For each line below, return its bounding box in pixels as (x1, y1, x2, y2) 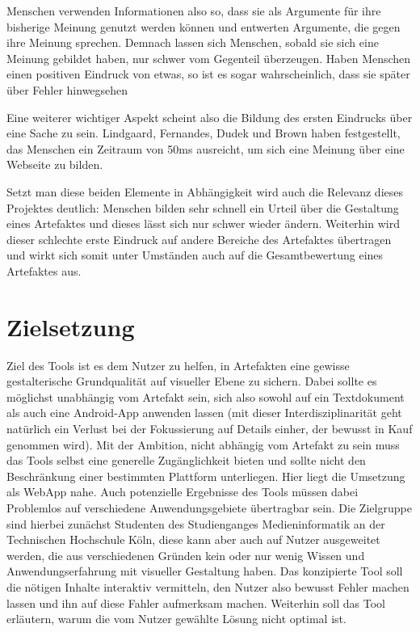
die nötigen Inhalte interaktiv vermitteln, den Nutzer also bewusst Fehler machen (6, 578, 409, 595)
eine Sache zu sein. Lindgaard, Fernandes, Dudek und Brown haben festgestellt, (6, 124, 401, 141)
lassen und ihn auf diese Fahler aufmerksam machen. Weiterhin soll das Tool (6, 594, 386, 611)
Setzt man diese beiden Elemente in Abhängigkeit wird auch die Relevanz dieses (6, 183, 404, 200)
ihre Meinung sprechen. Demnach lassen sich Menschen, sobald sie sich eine (6, 34, 379, 51)
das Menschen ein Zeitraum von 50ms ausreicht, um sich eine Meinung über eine (6, 140, 405, 157)
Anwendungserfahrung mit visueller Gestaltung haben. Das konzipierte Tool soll (6, 562, 403, 579)
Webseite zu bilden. (6, 156, 103, 173)
